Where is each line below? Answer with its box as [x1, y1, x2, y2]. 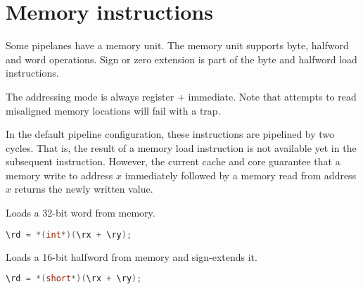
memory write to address [6, 167, 113, 182]
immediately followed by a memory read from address [125, 167, 357, 182]
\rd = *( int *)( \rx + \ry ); [6, 229, 132, 240]
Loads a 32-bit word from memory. [6, 205, 155, 220]
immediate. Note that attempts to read [188, 89, 357, 103]
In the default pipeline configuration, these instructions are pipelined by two [6, 127, 335, 141]
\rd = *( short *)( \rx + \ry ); [6, 274, 142, 284]
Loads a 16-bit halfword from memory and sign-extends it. [6, 249, 257, 264]
